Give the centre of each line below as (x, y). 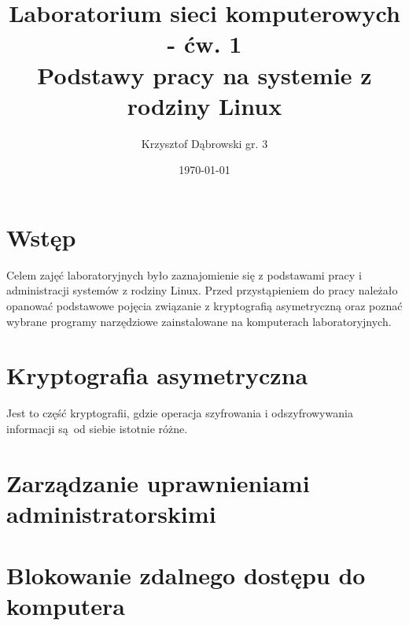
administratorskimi (111, 513)
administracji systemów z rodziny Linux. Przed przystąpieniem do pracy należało (202, 290)
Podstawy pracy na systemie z (204, 74)
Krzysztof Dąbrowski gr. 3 (204, 143)
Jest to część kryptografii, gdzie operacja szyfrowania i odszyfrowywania (180, 413)
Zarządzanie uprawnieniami (158, 482)
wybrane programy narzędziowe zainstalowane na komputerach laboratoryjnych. (199, 321)
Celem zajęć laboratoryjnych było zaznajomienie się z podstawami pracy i (184, 274)
